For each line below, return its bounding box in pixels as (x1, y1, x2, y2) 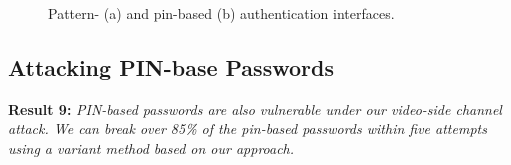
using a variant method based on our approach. (8, 137, 295, 158)
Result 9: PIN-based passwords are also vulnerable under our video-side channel (8, 98, 502, 119)
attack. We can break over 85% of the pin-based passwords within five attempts (8, 118, 487, 139)
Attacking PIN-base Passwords (8, 51, 334, 82)
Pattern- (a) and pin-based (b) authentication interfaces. (48, 3, 395, 23)
